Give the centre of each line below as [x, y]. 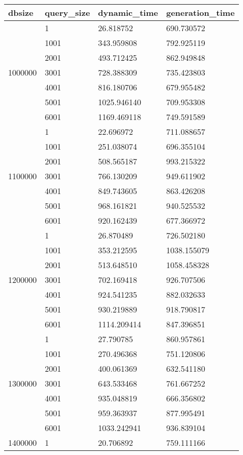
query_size [67, 13]
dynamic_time [128, 13]
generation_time [200, 13]
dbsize [21, 13]
